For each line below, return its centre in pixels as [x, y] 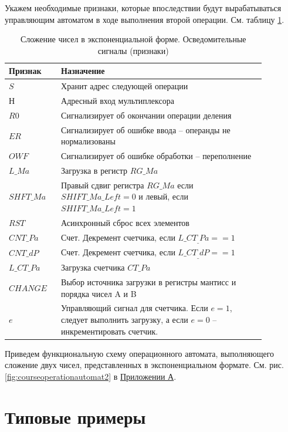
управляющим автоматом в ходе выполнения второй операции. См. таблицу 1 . [145, 19]
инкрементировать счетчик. [110, 331]
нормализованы [88, 141]
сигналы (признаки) [133, 50]
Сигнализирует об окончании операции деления [146, 115]
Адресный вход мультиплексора [118, 101]
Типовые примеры [75, 416]
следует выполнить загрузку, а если [125, 320]
